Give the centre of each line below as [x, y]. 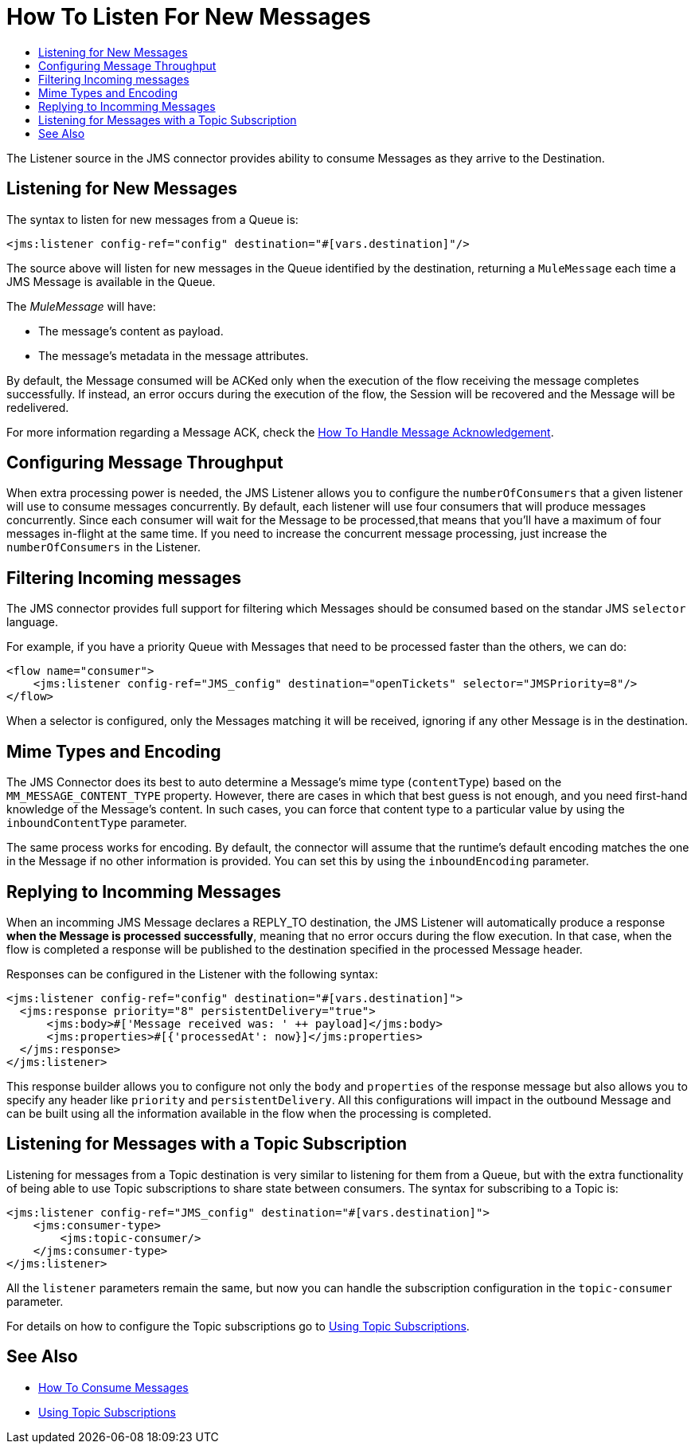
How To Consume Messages [113, 1387]
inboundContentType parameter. [97, 823]
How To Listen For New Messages [189, 17]
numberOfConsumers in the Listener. [103, 547]
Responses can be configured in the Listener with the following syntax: [192, 974]
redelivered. [38, 407]
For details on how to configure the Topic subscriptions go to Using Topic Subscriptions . [238, 1326]
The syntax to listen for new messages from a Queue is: [152, 219]
